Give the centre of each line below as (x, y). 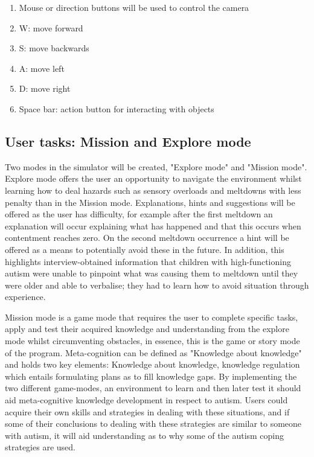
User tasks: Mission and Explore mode (128, 141)
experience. (25, 297)
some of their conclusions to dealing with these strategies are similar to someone (153, 423)
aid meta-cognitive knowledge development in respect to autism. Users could (146, 400)
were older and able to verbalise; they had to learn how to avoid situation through (157, 285)
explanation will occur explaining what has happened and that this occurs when (153, 225)
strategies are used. (40, 447)
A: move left (42, 68)
